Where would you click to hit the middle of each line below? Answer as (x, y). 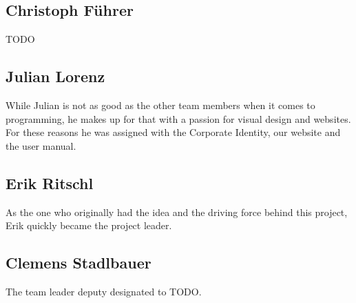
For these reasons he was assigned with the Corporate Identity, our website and (173, 132)
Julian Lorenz (55, 76)
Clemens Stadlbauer (78, 263)
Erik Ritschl (50, 183)
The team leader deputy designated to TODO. (104, 291)
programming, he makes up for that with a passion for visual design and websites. (178, 118)
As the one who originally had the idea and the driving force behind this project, (177, 212)
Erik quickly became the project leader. (89, 225)
